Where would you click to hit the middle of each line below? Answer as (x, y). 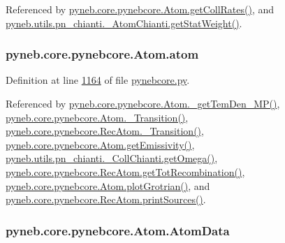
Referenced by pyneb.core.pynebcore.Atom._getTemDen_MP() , (143, 103)
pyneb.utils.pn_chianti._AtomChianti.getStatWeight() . (124, 23)
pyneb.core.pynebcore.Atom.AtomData (118, 230)
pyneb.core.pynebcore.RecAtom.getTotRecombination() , (125, 171)
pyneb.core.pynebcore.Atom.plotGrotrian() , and (108, 185)
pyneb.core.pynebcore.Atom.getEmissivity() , (100, 144)
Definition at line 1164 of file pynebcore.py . (98, 80)
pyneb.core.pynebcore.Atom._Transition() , (97, 117)
